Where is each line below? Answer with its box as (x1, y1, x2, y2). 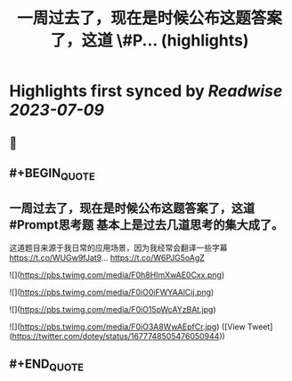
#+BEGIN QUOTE (9, 166, 95, 183)
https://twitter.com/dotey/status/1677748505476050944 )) (12, 330, 225, 341)
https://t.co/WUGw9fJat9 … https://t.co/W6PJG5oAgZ (9, 252, 205, 263)
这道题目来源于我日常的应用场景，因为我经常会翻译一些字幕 (9, 242, 228, 253)
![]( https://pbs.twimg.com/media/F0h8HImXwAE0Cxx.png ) (9, 269, 225, 280)
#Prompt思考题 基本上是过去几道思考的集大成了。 (9, 217, 284, 232)
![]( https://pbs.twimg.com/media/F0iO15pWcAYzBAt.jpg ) (9, 304, 216, 314)
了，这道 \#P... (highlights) (50, 30, 249, 51)
